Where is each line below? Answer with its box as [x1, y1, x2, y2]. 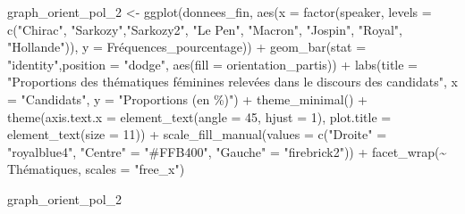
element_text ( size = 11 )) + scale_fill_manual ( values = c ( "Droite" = [7, 125, 387, 144]
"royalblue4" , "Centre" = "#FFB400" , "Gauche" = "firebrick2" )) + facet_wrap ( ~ [7, 142, 447, 160]
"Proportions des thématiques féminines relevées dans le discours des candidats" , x [7, 72, 458, 91]
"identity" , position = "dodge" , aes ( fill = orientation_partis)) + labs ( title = [7, 54, 418, 73]
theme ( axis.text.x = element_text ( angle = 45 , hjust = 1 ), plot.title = [7, 107, 392, 126]
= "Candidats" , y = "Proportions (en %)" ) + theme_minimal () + [7, 89, 368, 108]
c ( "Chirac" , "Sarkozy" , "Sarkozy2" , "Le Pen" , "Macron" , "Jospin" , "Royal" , [7, 20, 402, 38]
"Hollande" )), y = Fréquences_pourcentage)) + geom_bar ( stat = [7, 37, 367, 56]
